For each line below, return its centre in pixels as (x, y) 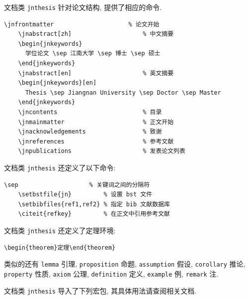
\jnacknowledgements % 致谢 (90, 132)
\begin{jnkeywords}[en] (57, 83)
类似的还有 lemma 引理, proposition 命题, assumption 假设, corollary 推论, (125, 264)
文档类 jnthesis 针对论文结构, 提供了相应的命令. (83, 7)
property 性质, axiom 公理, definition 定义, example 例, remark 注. (111, 273)
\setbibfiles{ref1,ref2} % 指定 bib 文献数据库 (94, 204)
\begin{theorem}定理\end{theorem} (60, 247)
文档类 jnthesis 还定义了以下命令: (60, 167)
